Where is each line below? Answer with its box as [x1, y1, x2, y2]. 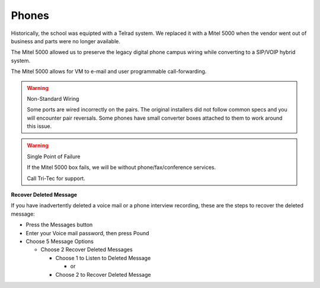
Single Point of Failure [27, 153, 81, 160]
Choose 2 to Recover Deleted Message [55, 271, 151, 278]
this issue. [27, 123, 52, 130]
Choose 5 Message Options [25, 238, 94, 245]
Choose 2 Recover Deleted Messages [40, 246, 133, 253]
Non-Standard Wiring [27, 95, 79, 102]
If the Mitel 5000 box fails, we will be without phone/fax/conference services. [27, 164, 216, 171]
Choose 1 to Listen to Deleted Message [55, 254, 151, 261]
